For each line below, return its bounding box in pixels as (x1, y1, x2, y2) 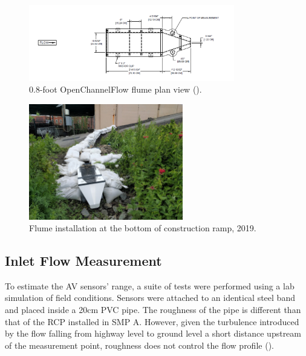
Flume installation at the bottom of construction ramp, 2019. (29, 222, 256, 234)
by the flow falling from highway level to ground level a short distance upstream (5, 327, 301, 340)
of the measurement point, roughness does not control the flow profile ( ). (5, 338, 274, 351)
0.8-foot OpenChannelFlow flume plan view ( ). (29, 83, 202, 96)
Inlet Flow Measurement (5, 251, 162, 270)
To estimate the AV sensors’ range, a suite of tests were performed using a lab (5, 279, 295, 292)
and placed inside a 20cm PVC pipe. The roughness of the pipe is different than (5, 303, 301, 316)
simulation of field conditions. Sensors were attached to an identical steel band (5, 291, 295, 304)
